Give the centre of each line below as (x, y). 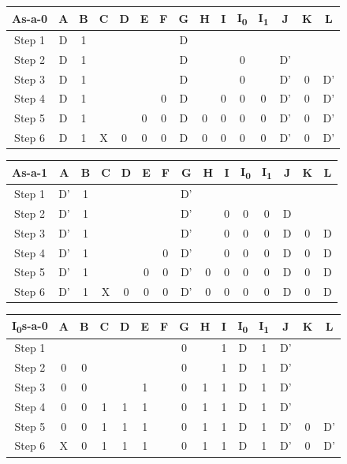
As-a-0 (30, 18)
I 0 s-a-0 (30, 326)
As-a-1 (30, 172)
